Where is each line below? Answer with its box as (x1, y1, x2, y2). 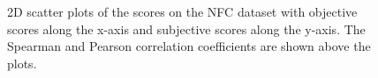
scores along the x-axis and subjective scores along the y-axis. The (7, 19, 366, 38)
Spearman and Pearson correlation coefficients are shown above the (7, 37, 371, 55)
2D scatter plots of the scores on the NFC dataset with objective (7, 3, 358, 20)
